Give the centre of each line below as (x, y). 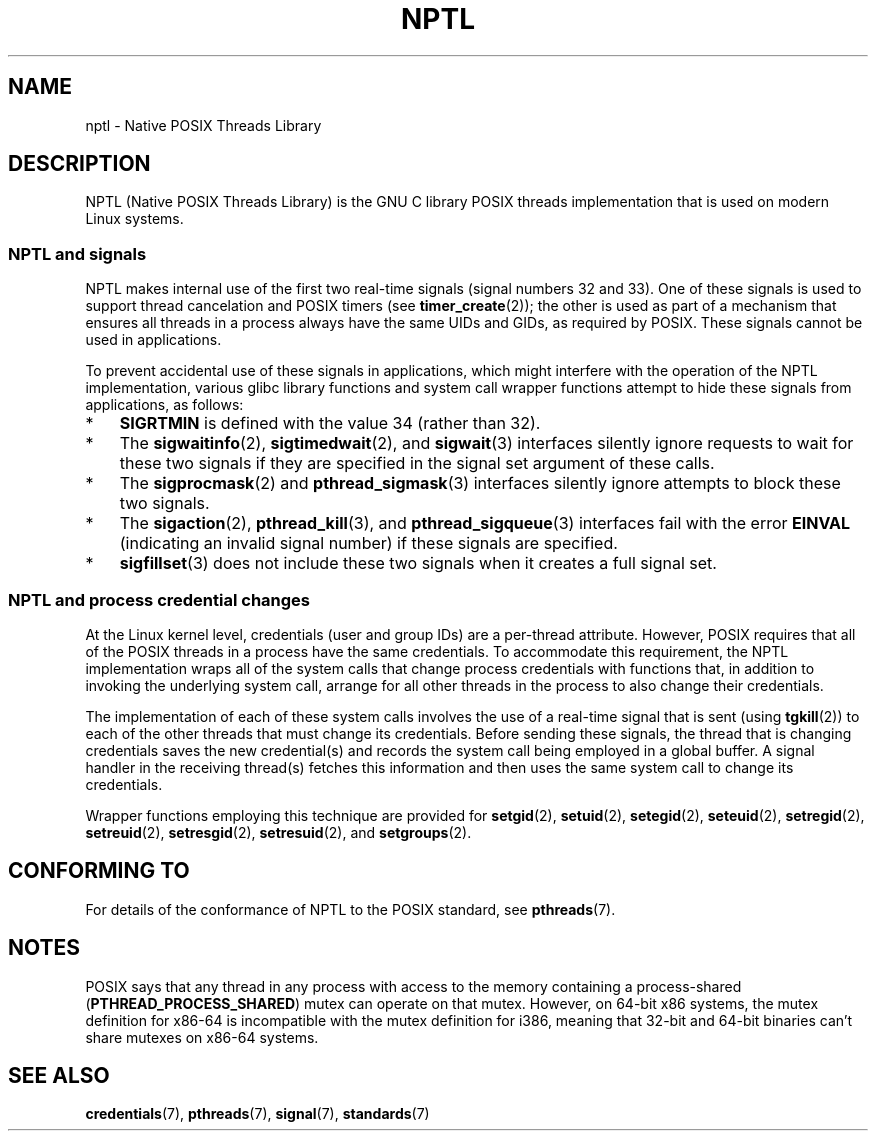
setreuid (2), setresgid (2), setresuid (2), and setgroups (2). (278, 832)
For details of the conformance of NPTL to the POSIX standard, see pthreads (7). (350, 909)
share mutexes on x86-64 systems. (202, 1037)
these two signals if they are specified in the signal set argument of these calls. (417, 463)
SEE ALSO (59, 1076)
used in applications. (153, 340)
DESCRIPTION (79, 164)
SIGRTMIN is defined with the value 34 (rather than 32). (330, 423)
